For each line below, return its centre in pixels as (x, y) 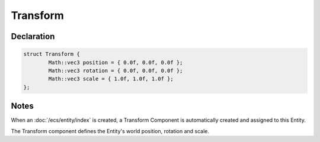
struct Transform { (52, 54)
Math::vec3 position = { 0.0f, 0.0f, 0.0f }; (116, 62)
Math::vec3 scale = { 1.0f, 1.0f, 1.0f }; (111, 79)
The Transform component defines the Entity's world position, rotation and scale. (110, 131)
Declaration (33, 36)
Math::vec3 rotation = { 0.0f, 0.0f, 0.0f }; (116, 70)
